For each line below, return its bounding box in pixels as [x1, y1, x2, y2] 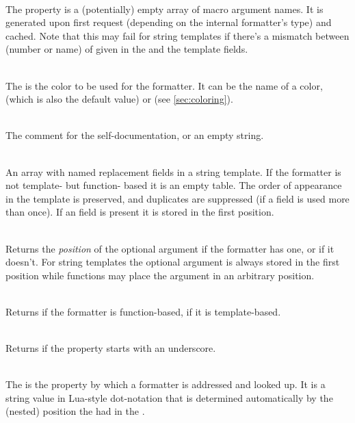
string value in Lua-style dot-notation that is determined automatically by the [5, 390, 333, 405]
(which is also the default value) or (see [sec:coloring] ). [5, 92, 233, 106]
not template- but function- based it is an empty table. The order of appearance [5, 178, 342, 192]
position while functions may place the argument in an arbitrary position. [5, 268, 315, 282]
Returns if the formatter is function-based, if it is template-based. [5, 304, 281, 318]
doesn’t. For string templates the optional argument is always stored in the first [5, 255, 340, 269]
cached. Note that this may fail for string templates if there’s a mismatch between [5, 28, 350, 42]
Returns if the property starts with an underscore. [5, 341, 216, 355]
